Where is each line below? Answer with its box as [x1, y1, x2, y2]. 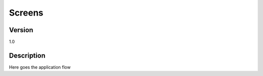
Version [9, 26, 34, 34]
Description [9, 51, 46, 59]
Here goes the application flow [9, 64, 71, 70]
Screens [9, 7, 43, 18]
